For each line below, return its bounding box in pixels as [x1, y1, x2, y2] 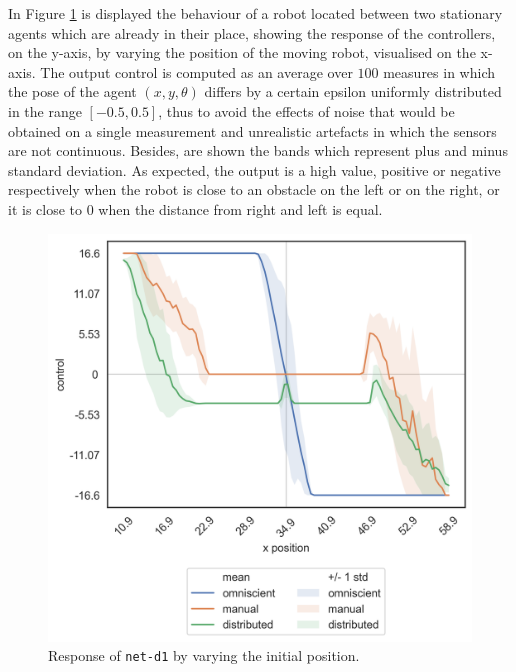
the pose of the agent [8, 81, 137, 102]
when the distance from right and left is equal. [98, 198, 383, 219]
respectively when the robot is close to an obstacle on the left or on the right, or [8, 179, 500, 200]
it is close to [8, 198, 83, 219]
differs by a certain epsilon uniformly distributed [204, 81, 502, 102]
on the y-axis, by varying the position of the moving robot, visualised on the [8, 42, 476, 63]
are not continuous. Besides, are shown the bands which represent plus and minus [8, 140, 508, 161]
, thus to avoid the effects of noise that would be [158, 100, 455, 121]
